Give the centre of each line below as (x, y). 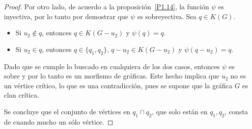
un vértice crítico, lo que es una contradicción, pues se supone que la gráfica (118, 85)
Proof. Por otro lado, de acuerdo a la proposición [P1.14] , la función (107, 6)
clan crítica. (22, 95)
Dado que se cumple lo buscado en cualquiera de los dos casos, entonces (112, 66)
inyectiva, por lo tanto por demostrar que (66, 16)
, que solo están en (180, 111)
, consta (236, 111)
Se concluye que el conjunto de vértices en (67, 111)
